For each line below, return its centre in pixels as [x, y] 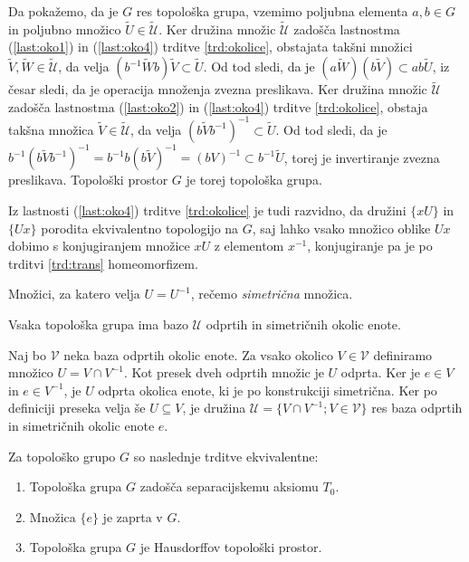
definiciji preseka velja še [77, 408]
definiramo [403, 354]
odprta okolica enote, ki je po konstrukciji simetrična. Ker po [268, 390]
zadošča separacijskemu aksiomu [229, 486]
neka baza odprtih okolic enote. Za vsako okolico [198, 354]
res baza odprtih [417, 408]
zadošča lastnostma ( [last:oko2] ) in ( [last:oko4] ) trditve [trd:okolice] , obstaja [218, 106]
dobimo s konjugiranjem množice [99, 246]
